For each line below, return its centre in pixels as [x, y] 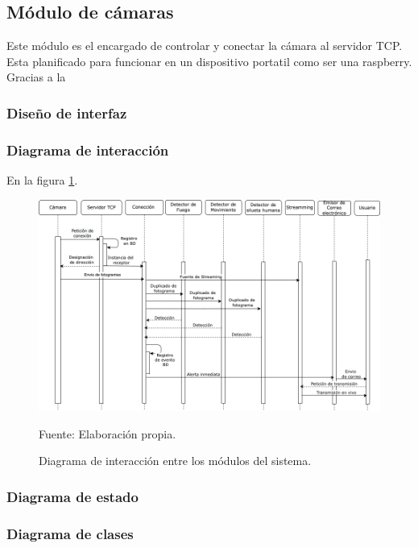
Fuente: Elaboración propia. [108, 433]
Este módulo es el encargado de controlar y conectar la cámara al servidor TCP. [205, 46]
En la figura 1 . [42, 180]
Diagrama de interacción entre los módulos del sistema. [175, 461]
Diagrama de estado [72, 496]
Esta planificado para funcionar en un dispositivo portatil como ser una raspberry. [209, 61]
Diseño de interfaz [67, 112]
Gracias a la [36, 77]
